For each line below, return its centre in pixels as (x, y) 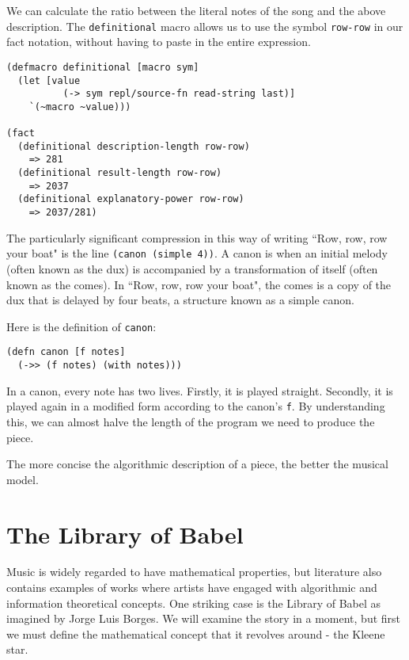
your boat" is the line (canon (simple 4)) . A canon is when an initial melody (197, 253)
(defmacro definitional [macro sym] (103, 67)
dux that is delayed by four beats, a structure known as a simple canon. (180, 300)
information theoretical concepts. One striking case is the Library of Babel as (194, 603)
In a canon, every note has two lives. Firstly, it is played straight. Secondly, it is (200, 390)
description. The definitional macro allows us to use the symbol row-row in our (205, 26)
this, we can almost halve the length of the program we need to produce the (191, 421)
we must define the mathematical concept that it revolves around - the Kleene (196, 633)
